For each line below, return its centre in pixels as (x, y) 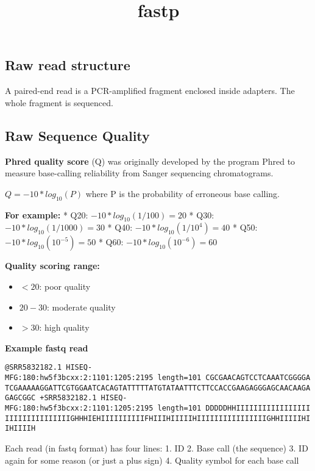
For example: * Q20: (47, 214)
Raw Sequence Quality (77, 135)
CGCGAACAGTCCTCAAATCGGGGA (258, 377)
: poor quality (65, 286)
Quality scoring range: (52, 266)
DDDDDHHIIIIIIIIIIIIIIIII (258, 408)
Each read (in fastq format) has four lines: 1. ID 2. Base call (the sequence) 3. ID (157, 448)
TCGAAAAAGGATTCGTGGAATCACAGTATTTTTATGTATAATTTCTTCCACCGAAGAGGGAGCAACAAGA (158, 388)
